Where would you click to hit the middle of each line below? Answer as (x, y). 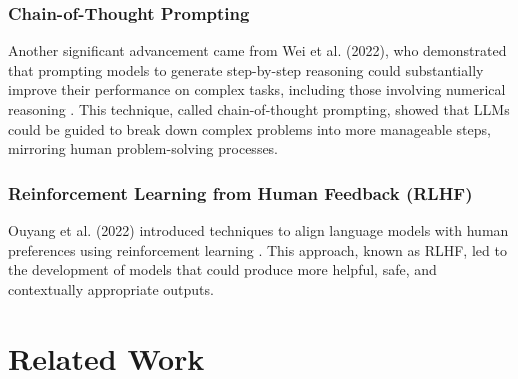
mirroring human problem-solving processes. (143, 148)
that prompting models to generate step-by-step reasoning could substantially (246, 69)
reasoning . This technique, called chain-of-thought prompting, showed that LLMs (259, 109)
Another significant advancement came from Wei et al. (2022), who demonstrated (257, 50)
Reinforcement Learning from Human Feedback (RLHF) (240, 192)
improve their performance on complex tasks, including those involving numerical (257, 89)
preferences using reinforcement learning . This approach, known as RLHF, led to (257, 249)
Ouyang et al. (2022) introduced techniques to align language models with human (258, 230)
